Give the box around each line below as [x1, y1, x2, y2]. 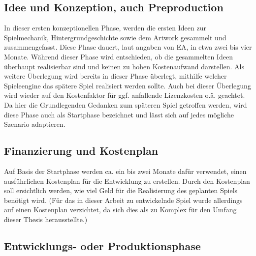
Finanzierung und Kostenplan [4, 143, 159, 158]
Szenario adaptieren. [4, 119, 65, 129]
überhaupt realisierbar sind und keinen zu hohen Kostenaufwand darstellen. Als [4, 61, 244, 71]
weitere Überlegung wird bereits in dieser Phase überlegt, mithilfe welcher [4, 71, 227, 81]
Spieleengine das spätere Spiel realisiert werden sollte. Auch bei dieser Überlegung [4, 80, 251, 90]
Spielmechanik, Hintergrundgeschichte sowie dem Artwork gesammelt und [4, 32, 226, 42]
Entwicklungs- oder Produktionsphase [4, 238, 201, 253]
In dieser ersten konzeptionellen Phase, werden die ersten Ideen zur [4, 23, 206, 33]
